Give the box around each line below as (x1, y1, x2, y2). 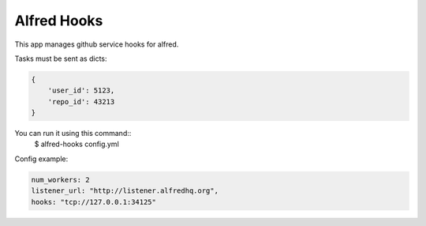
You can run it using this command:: (14, 129, 132, 138)
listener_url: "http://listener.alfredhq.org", (31, 186, 219, 195)
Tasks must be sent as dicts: (14, 54, 107, 63)
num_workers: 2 (31, 175, 90, 184)
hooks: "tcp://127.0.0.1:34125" (31, 198, 157, 206)
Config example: (14, 154, 69, 164)
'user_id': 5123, (47, 86, 115, 95)
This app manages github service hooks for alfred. (14, 40, 179, 49)
